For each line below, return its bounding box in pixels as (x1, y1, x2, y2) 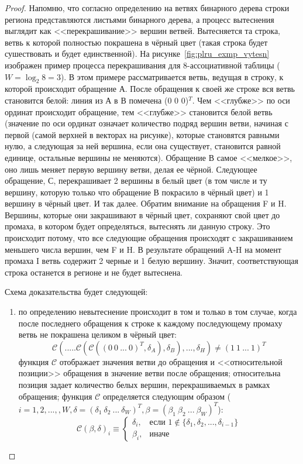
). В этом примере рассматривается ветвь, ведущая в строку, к (60, 70, 284, 83)
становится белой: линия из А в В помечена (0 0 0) (5, 94, 189, 106)
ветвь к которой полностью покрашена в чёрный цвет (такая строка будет (5, 36, 268, 48)
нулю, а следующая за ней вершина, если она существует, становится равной (5, 140, 281, 152)
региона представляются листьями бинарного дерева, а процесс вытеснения (5, 13, 274, 25)
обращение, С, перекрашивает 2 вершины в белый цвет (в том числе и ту (5, 174, 267, 187)
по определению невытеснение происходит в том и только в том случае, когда (18, 305, 297, 318)
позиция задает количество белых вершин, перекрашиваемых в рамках (18, 379, 270, 391)
